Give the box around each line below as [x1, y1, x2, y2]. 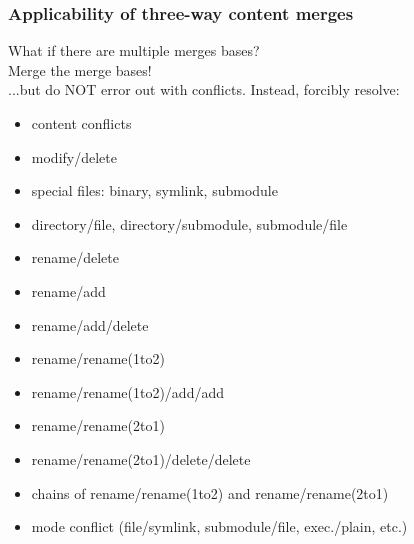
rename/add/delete [31, 314, 149, 335]
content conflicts [31, 113, 132, 133]
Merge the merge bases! [8, 59, 152, 80]
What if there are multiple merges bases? [8, 40, 260, 61]
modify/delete [31, 146, 117, 167]
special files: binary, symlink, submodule [31, 180, 278, 201]
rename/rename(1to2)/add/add [31, 381, 225, 402]
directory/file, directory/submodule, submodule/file [31, 213, 348, 234]
